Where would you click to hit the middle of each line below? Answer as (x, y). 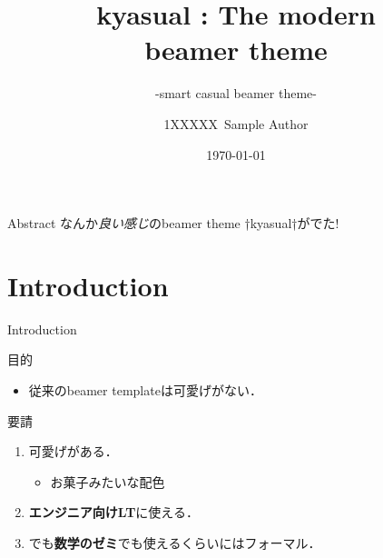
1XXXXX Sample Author (236, 123)
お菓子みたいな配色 (108, 481)
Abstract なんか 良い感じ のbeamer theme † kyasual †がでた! (173, 223)
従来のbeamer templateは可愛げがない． (145, 390)
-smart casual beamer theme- (236, 93)
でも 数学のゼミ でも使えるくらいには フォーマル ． (175, 542)
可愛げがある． (73, 451)
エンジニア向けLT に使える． (113, 512)
